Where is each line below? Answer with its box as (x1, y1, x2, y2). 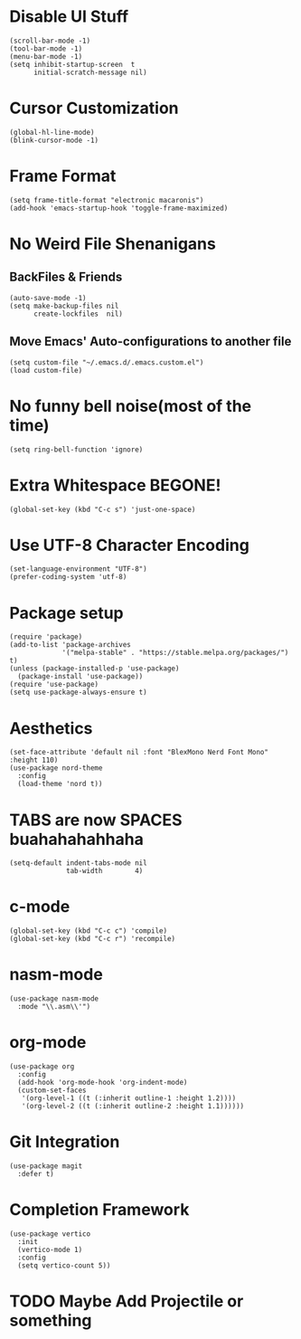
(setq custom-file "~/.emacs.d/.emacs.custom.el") (9, 357, 204, 367)
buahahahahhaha (9, 829, 145, 850)
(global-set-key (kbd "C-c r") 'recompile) (9, 935, 176, 944)
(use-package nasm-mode (9, 994, 99, 1003)
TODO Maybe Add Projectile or (9, 1291, 244, 1312)
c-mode (9, 897, 71, 917)
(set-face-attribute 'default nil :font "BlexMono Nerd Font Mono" (9, 748, 269, 757)
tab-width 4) (66, 867, 144, 876)
